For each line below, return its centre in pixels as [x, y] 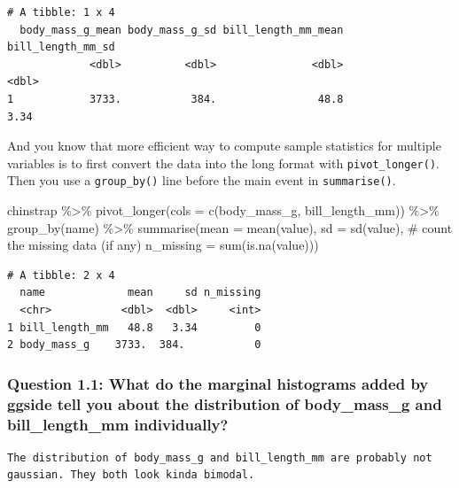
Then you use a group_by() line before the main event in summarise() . [202, 180]
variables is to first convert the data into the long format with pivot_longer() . [223, 163]
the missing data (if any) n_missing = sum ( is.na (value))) [163, 245]
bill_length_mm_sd [61, 47]
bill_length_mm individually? [118, 424]
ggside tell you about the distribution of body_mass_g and [225, 403]
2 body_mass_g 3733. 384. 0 [134, 345]
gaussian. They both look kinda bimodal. [131, 475]
